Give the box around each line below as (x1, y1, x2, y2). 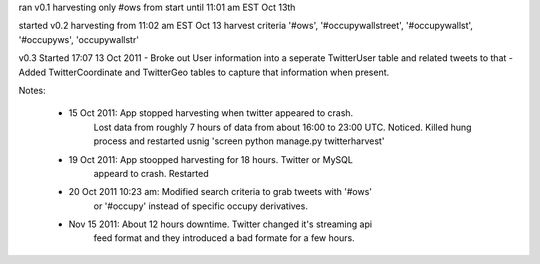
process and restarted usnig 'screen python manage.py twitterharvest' (93, 135, 385, 147)
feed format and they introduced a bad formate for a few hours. (93, 232, 355, 244)
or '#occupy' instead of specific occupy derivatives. (93, 200, 309, 212)
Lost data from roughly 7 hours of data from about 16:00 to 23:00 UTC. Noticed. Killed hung (93, 121, 472, 133)
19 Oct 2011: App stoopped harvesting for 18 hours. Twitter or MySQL (68, 153, 354, 165)
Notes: (18, 84, 46, 96)
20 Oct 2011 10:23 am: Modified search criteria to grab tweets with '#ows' (68, 186, 373, 198)
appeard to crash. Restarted (93, 167, 209, 179)
